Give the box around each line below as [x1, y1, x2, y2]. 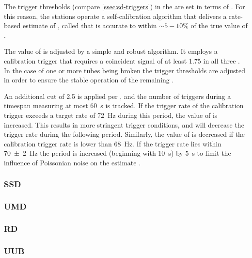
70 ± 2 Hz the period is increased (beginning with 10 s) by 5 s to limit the [4, 148, 231, 158]
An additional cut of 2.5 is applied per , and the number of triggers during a [4, 91, 231, 101]
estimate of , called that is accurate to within [22, 20, 157, 31]
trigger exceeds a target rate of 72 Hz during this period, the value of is [4, 110, 218, 120]
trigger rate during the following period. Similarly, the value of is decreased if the [4, 129, 245, 139]
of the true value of [190, 20, 248, 31]
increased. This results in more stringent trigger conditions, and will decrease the [4, 119, 244, 129]
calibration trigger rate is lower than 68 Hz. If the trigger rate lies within [4, 138, 221, 148]
